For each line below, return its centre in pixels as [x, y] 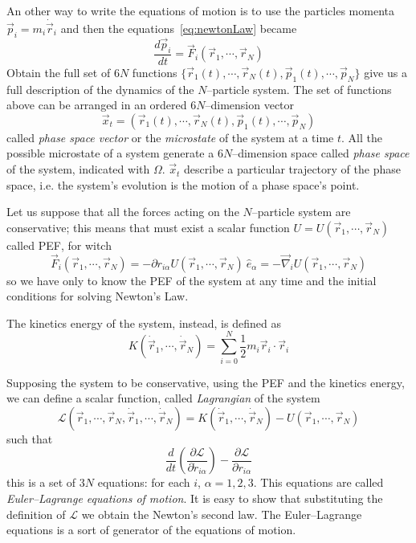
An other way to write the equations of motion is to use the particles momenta [200, 10]
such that [30, 438]
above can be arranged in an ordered [97, 105]
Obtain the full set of [59, 72]
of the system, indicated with [78, 169]
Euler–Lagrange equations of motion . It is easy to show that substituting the [195, 498]
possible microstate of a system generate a [110, 153]
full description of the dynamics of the [100, 89]
